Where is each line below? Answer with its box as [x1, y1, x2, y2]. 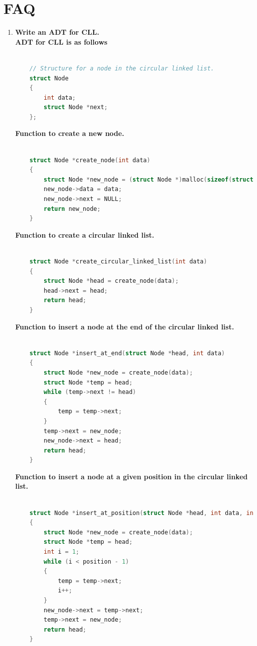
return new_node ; [44, 205, 101, 212]
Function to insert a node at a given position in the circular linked [15, 471, 248, 481]
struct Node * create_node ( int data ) [29, 156, 150, 164]
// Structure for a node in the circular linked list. [29, 65, 214, 72]
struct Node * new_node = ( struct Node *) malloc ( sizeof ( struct [44, 176, 254, 183]
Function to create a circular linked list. [15, 229, 154, 240]
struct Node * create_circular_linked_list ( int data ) [29, 258, 207, 265]
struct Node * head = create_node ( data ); [44, 277, 179, 285]
